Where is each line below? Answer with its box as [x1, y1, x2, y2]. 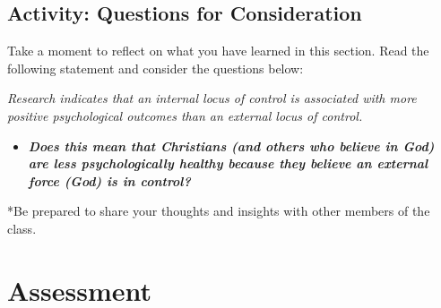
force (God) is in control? [28, 171, 191, 190]
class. [7, 218, 37, 237]
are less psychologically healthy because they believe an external [28, 154, 428, 173]
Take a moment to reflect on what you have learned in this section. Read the [7, 41, 429, 60]
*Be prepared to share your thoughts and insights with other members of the [7, 201, 430, 220]
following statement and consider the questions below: [7, 58, 304, 77]
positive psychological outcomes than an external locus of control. [7, 106, 363, 124]
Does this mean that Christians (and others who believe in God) [28, 136, 435, 155]
